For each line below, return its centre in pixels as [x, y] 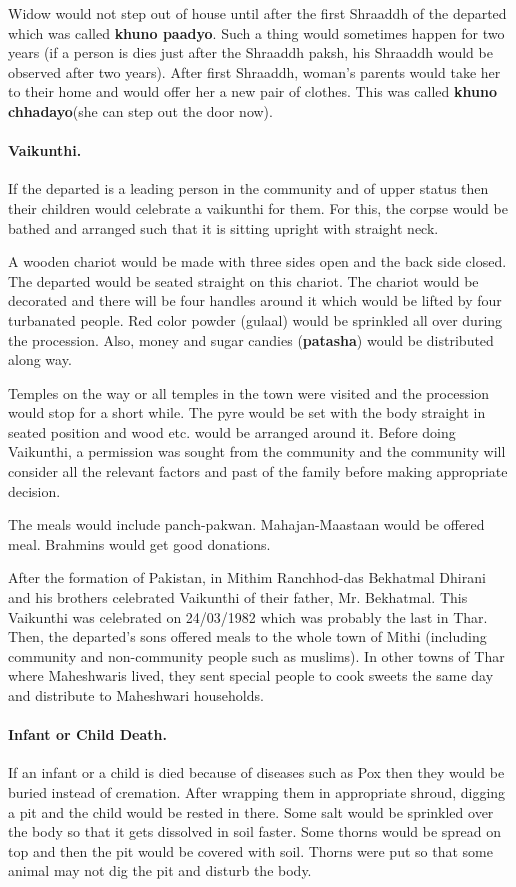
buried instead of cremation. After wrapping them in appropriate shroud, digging [257, 792]
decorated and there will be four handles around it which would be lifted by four [255, 300]
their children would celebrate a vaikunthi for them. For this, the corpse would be [258, 207]
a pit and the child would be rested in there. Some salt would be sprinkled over [251, 811]
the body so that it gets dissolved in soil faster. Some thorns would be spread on [255, 831]
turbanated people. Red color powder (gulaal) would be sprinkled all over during [255, 319]
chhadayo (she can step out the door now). [140, 110]
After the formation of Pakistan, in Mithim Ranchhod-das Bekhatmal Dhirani [247, 577]
